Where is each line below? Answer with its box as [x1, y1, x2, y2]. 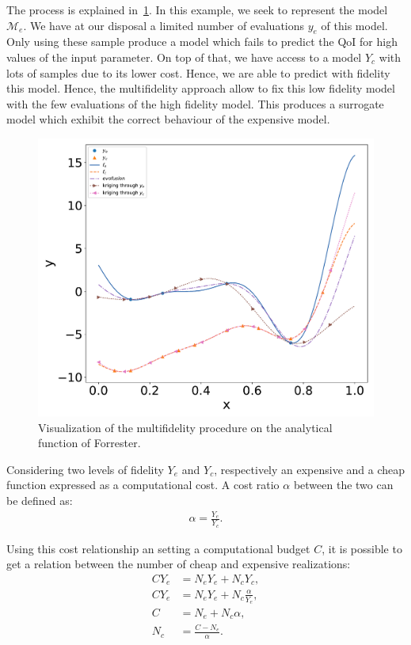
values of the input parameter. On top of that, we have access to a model [6, 48, 362, 65]
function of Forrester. [38, 434, 141, 451]
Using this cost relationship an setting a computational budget [6, 540, 310, 556]
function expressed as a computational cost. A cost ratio [6, 476, 280, 493]
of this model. [321, 17, 388, 33]
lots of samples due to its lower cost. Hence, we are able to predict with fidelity [6, 64, 390, 81]
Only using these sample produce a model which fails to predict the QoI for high [6, 33, 398, 50]
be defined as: [6, 491, 73, 508]
